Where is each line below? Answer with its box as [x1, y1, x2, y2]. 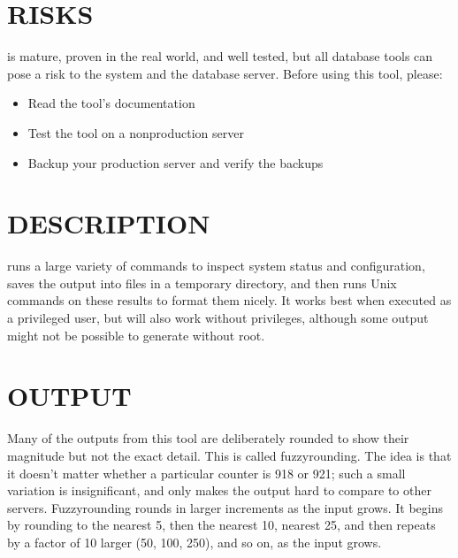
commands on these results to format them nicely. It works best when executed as [7, 291, 452, 310]
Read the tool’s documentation [27, 94, 195, 112]
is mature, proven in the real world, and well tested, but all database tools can [7, 47, 433, 65]
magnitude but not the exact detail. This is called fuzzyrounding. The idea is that [7, 446, 452, 464]
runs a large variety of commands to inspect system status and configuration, [7, 256, 425, 275]
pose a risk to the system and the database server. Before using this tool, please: [7, 64, 443, 82]
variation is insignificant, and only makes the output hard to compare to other [7, 481, 431, 500]
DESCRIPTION [7, 205, 210, 241]
